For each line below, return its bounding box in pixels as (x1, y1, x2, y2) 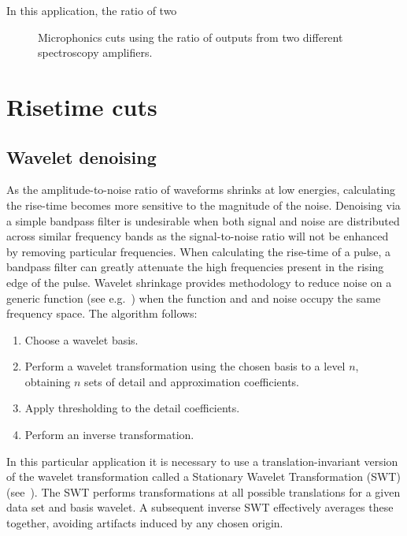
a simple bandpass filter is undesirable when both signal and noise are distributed (6, 212, 400, 229)
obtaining (24, 373, 71, 389)
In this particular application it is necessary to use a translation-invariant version (6, 452, 398, 469)
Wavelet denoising (6, 144, 157, 169)
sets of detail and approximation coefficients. (84, 373, 299, 389)
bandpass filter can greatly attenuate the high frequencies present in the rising (6, 259, 384, 275)
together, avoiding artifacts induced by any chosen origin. (6, 515, 283, 531)
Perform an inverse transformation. (24, 426, 194, 443)
